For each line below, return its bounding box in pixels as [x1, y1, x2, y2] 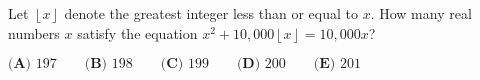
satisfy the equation [77, 22, 198, 43]
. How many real [370, 3, 472, 23]
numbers [8, 22, 60, 43]
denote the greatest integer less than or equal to [64, 3, 358, 23]
